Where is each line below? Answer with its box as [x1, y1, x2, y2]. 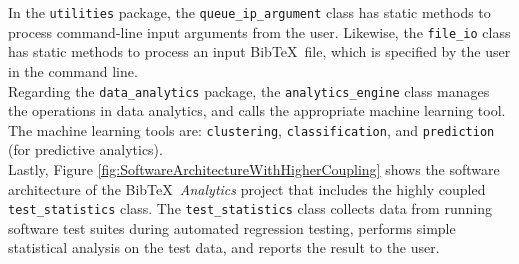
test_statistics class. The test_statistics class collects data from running [8, 198, 492, 219]
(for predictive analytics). [8, 139, 163, 160]
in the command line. [8, 60, 138, 81]
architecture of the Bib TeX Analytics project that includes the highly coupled [8, 178, 486, 199]
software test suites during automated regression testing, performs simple [8, 217, 456, 238]
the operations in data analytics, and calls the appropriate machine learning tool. [8, 100, 506, 121]
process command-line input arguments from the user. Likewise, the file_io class [8, 21, 511, 42]
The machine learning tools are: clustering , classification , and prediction [8, 119, 495, 140]
